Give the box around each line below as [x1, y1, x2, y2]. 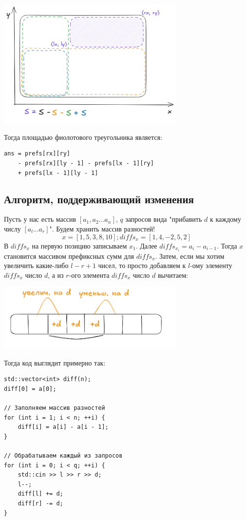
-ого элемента [69, 270, 110, 280]
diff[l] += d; [18, 490, 63, 498]
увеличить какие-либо [4, 260, 69, 270]
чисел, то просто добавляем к [98, 260, 186, 270]
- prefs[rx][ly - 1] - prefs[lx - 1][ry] [18, 160, 154, 167]
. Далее [135, 240, 157, 250]
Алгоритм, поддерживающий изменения [4, 191, 194, 206]
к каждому [209, 214, 241, 224]
